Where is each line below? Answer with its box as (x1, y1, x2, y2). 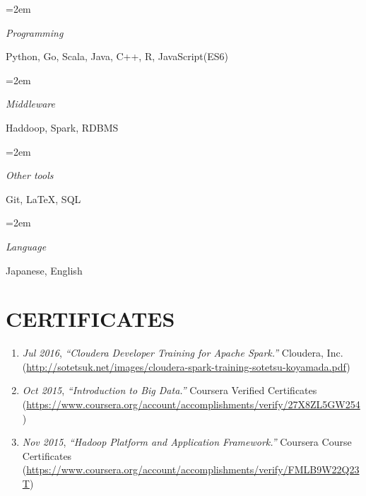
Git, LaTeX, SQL (6, 191, 81, 206)
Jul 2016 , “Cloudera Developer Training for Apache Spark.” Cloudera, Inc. (22, 345, 343, 360)
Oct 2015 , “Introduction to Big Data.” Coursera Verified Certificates (22, 383, 317, 398)
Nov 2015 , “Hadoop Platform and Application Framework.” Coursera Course (22, 434, 352, 449)
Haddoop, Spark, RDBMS (6, 120, 119, 134)
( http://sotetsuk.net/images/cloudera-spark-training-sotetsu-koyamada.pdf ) (22, 359, 350, 374)
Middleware (6, 96, 55, 111)
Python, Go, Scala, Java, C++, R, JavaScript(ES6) (6, 49, 228, 64)
